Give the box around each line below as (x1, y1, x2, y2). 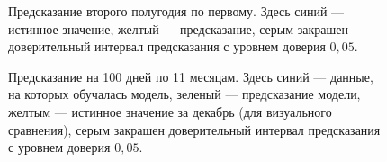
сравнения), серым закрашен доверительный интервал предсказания (8, 120, 381, 139)
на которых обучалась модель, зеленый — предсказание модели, (8, 85, 361, 103)
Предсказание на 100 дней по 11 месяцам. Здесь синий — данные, (8, 67, 373, 85)
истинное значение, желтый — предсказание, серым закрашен (8, 19, 348, 38)
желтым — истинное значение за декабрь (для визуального (8, 102, 332, 121)
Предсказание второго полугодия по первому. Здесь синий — (8, 2, 345, 20)
